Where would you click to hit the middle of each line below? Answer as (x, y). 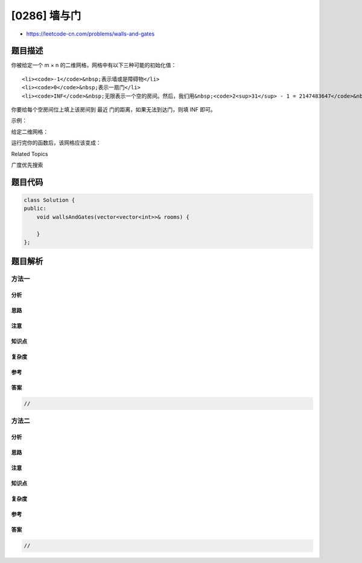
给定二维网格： (30, 131)
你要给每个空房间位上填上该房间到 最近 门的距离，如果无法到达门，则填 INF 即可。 (114, 110)
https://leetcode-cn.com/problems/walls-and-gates (91, 34)
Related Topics (30, 154)
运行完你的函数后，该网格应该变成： (56, 143)
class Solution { (49, 200)
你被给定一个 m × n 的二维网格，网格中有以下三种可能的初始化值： (94, 65)
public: (35, 209)
